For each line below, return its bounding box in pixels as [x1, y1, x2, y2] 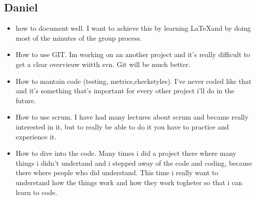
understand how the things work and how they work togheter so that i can [15, 177, 243, 187]
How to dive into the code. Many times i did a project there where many [15, 148, 237, 158]
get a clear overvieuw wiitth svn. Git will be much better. [15, 59, 191, 69]
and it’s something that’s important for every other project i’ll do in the [15, 85, 235, 96]
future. [15, 95, 36, 105]
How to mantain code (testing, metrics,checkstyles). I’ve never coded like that [15, 75, 252, 86]
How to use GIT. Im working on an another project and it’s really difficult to [15, 49, 250, 60]
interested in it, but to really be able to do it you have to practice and [15, 121, 229, 132]
